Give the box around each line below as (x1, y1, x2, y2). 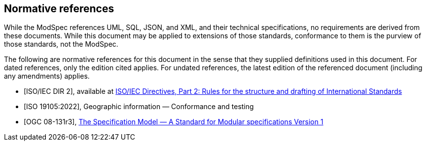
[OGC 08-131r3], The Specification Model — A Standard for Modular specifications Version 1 (24, 117, 323, 126)
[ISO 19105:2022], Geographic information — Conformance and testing (24, 102, 254, 111)
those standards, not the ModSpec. (4, 40, 118, 49)
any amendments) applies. (4, 72, 90, 81)
